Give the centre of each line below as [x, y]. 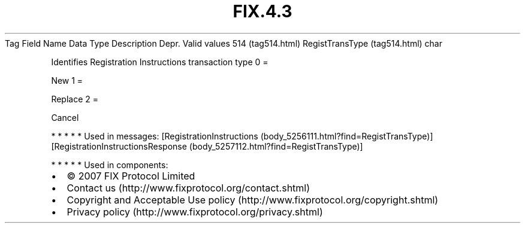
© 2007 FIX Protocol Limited [131, 176]
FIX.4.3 [262, 11]
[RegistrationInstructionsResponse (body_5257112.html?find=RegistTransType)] [207, 146]
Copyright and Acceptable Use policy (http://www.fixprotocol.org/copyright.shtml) [253, 200]
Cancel [65, 117]
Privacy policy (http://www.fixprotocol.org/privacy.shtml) [195, 212]
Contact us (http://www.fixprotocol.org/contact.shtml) [188, 188]
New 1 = [67, 80]
